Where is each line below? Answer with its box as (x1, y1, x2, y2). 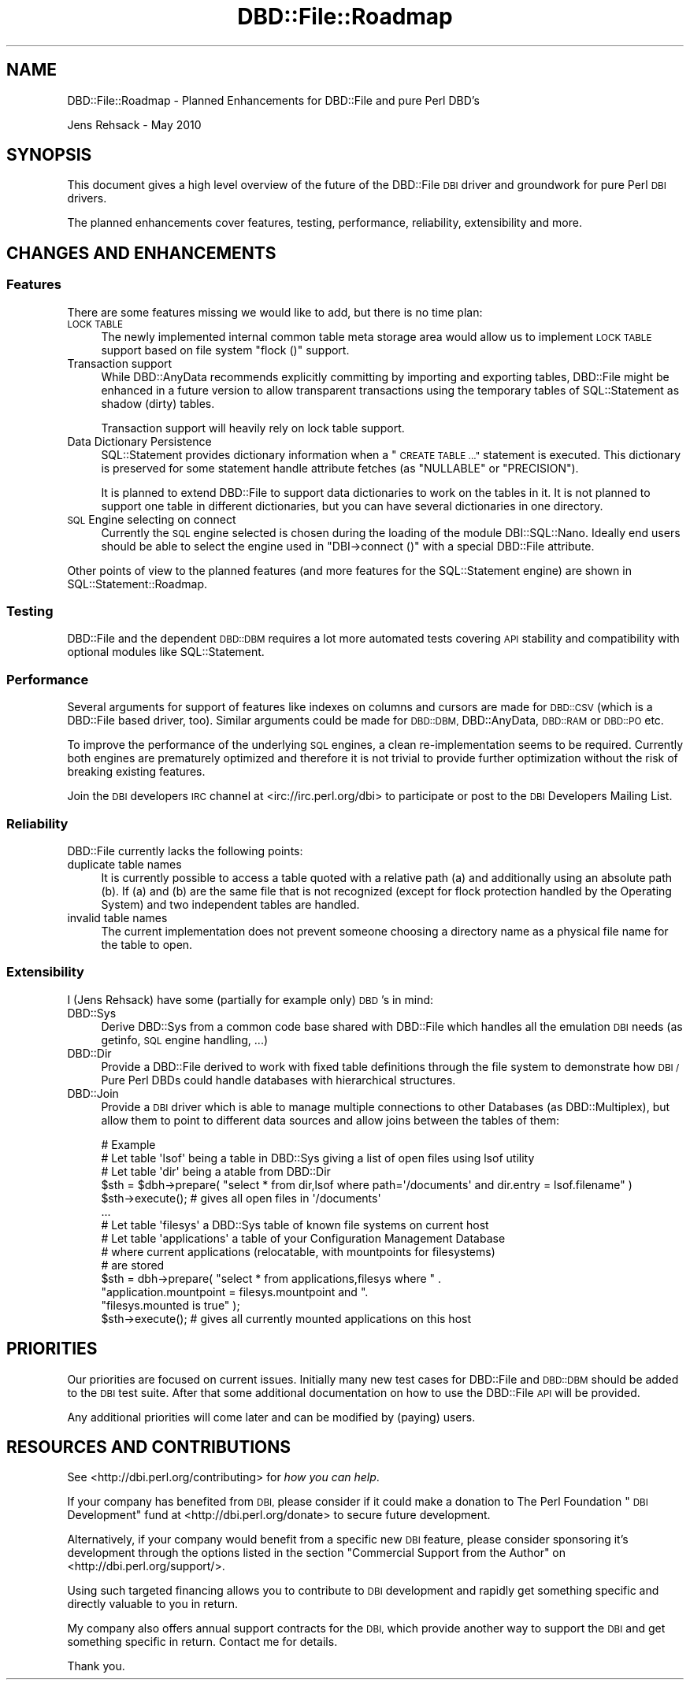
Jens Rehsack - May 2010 (67, 117, 202, 132)
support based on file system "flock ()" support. (101, 343, 350, 357)
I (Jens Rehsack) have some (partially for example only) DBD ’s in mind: (67, 992, 434, 1006)
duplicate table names (67, 857, 182, 871)
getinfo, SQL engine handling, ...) (101, 1032, 269, 1047)
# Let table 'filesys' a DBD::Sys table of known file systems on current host (101, 1217, 489, 1232)
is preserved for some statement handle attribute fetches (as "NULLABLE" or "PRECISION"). (101, 461, 579, 475)
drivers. (67, 191, 107, 206)
